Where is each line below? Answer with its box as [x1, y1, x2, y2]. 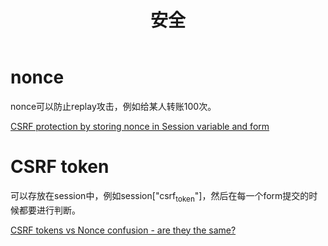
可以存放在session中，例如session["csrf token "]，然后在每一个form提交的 [10, 189, 310, 204]
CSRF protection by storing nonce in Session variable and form [10, 120, 270, 132]
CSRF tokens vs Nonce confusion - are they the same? [10, 224, 237, 236]
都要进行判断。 [18, 204, 81, 216]
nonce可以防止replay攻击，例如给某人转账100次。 [10, 100, 217, 112]
